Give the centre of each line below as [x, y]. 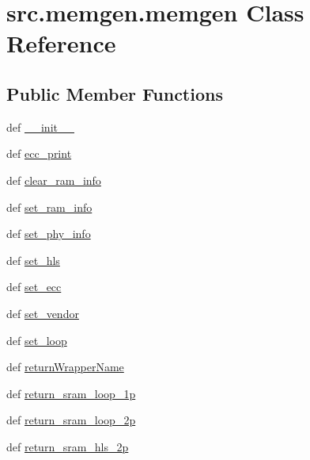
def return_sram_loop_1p [71, 393]
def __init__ [40, 126]
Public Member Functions [115, 93]
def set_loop [37, 340]
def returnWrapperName [65, 367]
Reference [61, 43]
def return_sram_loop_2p [71, 420]
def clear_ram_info [54, 180]
